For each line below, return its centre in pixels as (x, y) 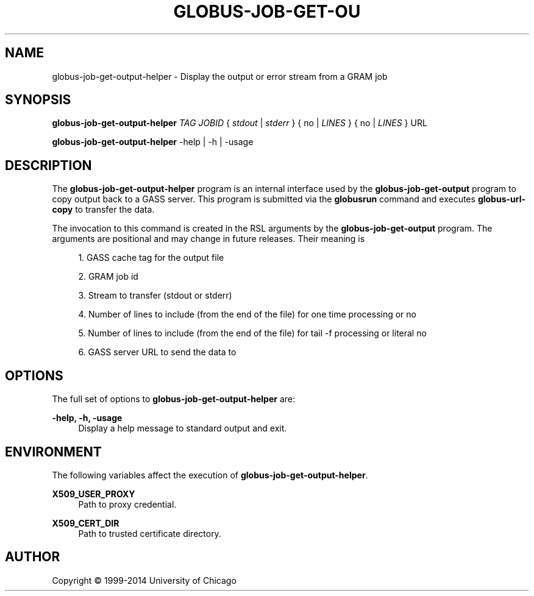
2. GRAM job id (108, 277)
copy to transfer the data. (103, 210)
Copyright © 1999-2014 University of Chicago (144, 580)
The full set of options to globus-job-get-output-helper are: (173, 399)
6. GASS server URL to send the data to (157, 352)
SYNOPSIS (38, 100)
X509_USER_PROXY (94, 494)
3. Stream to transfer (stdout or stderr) (155, 296)
